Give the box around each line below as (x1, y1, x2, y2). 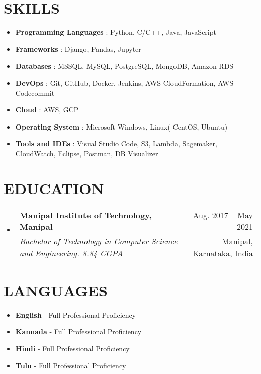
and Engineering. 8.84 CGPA (19, 246, 123, 259)
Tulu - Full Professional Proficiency (15, 360, 126, 370)
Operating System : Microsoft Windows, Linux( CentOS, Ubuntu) (15, 121, 228, 132)
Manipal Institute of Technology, (19, 209, 152, 221)
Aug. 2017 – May (193, 209, 253, 221)
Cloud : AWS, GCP (15, 104, 79, 115)
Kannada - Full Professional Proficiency (15, 326, 142, 337)
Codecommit (15, 87, 55, 98)
